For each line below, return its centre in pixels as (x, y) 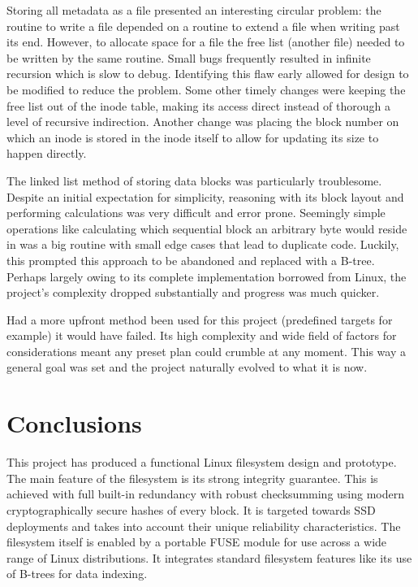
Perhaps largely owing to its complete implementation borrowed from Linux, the (207, 276)
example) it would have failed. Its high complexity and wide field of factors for (202, 335)
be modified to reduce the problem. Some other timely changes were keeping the (206, 89)
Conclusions (74, 423)
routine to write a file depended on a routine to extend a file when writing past (203, 26)
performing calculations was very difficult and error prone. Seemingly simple (196, 213)
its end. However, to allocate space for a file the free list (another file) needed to (206, 42)
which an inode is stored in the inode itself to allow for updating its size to (193, 137)
